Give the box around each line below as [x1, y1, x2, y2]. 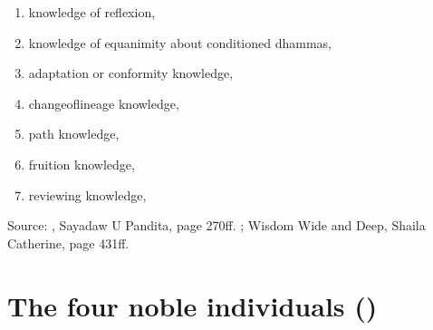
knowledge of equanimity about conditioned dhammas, [28, 33, 332, 52]
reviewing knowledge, [28, 185, 147, 204]
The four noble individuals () [7, 286, 378, 324]
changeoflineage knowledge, [28, 93, 179, 112]
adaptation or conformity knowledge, [28, 63, 234, 82]
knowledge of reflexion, [28, 3, 156, 21]
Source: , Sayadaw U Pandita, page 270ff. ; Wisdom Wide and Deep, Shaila [7, 216, 426, 235]
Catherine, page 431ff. [7, 233, 130, 252]
